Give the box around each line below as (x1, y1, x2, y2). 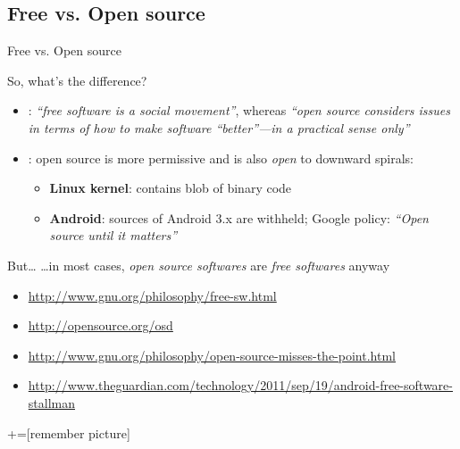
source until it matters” (49, 226, 178, 245)
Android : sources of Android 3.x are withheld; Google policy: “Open (49, 208, 429, 227)
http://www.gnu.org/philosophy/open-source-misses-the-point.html (28, 345, 396, 364)
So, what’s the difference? (7, 71, 147, 89)
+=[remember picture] (7, 423, 130, 442)
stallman (28, 393, 75, 412)
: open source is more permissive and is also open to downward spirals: (28, 148, 414, 167)
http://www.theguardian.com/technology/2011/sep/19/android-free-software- (28, 376, 453, 395)
